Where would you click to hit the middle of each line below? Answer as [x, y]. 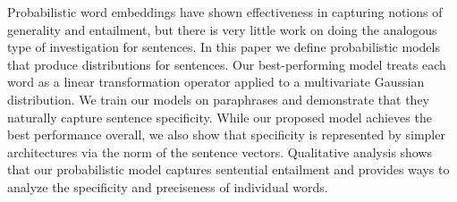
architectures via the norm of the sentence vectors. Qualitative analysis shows [220, 151]
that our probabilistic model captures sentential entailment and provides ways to [228, 169]
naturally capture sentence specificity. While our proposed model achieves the [220, 117]
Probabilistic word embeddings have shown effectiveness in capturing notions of [225, 12]
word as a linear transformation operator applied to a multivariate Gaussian [216, 82]
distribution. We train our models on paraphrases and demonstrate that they [219, 99]
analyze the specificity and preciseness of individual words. [168, 186]
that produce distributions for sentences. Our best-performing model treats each [227, 64]
